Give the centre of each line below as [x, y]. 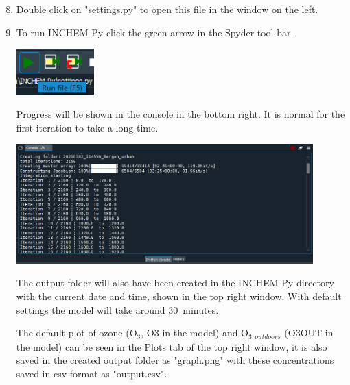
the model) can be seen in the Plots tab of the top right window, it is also [172, 346]
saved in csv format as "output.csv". [92, 373]
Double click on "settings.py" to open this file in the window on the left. [167, 9]
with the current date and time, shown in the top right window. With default [179, 296]
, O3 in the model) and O [195, 333]
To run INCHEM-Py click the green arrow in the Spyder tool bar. [155, 32]
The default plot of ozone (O [77, 333]
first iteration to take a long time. [87, 127]
